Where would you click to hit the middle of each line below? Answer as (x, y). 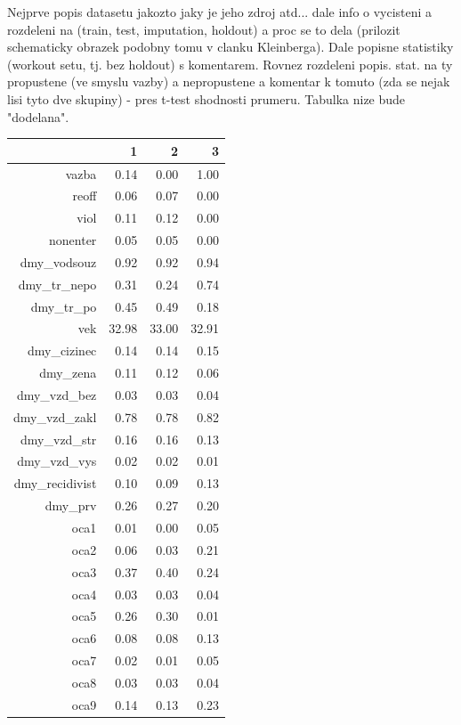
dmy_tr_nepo (57, 284)
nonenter (73, 240)
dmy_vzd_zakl (55, 416)
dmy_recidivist (55, 483)
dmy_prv (71, 505)
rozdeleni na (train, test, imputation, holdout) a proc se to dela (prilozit (204, 29)
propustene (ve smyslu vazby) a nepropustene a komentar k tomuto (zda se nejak (229, 81)
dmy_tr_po (64, 306)
